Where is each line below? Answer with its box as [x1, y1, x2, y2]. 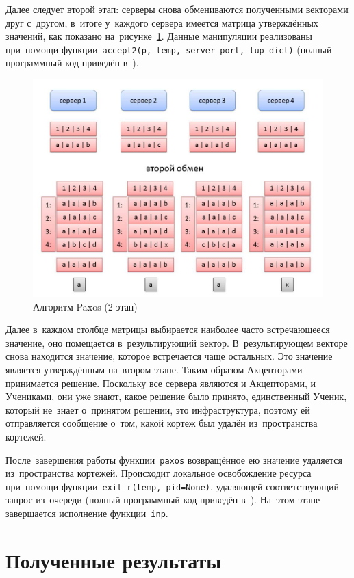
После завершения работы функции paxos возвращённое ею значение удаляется [5, 452, 342, 467]
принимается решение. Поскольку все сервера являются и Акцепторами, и [5, 376, 316, 390]
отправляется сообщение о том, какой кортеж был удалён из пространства [5, 416, 318, 430]
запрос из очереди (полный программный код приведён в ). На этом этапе [5, 492, 320, 507]
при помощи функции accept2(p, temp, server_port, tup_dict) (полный [5, 42, 332, 56]
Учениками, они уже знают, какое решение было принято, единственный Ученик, [5, 389, 347, 404]
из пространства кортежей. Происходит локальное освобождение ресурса [5, 466, 312, 480]
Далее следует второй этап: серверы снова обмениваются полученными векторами [5, 2, 349, 16]
